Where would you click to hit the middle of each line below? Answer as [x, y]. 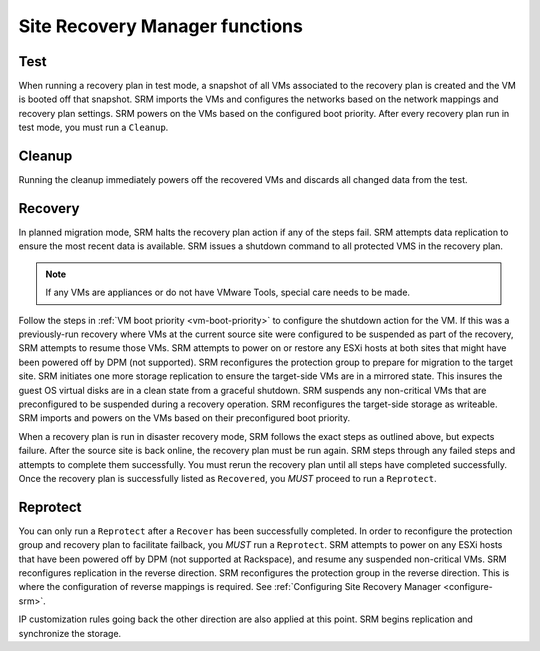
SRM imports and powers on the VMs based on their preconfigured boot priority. [184, 418]
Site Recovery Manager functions [161, 26]
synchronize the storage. [70, 633]
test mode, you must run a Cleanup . [93, 127]
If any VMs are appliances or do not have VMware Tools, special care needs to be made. [227, 292]
